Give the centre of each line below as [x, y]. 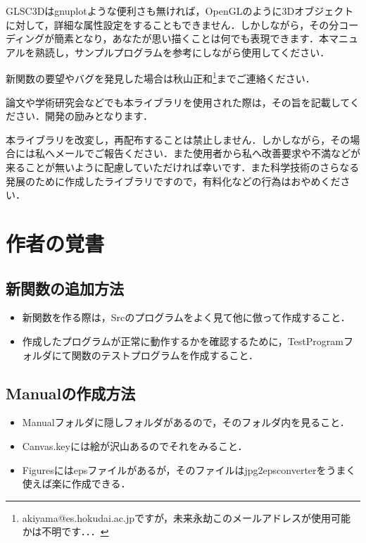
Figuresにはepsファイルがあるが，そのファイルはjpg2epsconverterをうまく [189, 469]
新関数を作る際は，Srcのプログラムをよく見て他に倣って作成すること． [186, 317]
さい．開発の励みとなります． [84, 116]
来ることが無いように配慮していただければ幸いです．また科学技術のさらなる [183, 167]
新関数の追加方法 [65, 288]
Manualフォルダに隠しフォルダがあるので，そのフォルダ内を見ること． [186, 422]
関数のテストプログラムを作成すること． [165, 355]
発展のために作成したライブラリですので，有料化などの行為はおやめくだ [173, 181]
